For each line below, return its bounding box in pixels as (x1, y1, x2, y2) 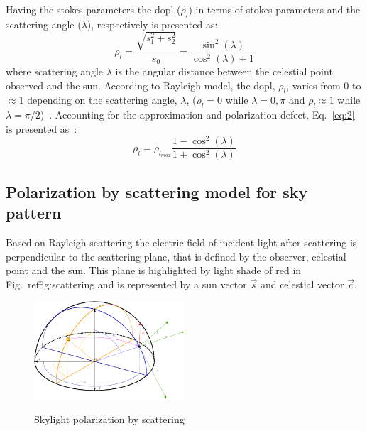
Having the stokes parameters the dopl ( (6, 2, 181, 16)
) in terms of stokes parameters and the (188, 2, 361, 16)
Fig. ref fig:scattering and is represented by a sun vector (6, 276, 247, 291)
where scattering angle (6, 63, 104, 78)
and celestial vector (260, 276, 344, 291)
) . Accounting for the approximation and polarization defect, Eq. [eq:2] (40, 107, 355, 122)
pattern (6, 202, 62, 224)
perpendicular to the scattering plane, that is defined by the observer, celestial (6, 249, 346, 263)
